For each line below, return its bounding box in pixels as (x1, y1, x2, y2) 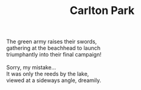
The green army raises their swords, (6, 38, 97, 46)
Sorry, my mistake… (6, 64, 57, 71)
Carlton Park (69, 4, 135, 18)
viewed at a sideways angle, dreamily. (6, 77, 101, 84)
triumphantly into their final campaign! (6, 51, 101, 58)
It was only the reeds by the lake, (6, 71, 89, 78)
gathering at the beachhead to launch (6, 44, 101, 52)
